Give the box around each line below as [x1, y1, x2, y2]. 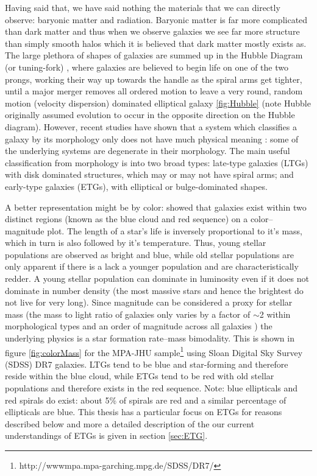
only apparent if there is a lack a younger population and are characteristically [5, 260, 299, 273]
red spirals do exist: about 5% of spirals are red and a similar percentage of [5, 393, 287, 406]
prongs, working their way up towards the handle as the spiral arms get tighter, [5, 72, 302, 85]
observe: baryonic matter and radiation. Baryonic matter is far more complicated [5, 13, 308, 26]
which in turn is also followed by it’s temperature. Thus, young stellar [5, 236, 266, 249]
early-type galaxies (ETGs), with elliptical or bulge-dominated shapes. [5, 180, 268, 192]
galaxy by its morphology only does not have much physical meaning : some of [5, 132, 299, 145]
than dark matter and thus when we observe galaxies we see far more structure [5, 25, 300, 38]
